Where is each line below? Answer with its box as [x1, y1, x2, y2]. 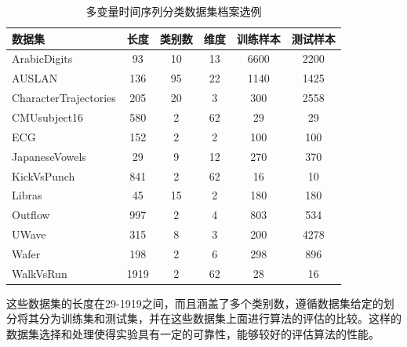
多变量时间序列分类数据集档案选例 [85, 3, 262, 19]
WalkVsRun [12, 265, 67, 281]
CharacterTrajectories [12, 89, 116, 106]
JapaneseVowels [12, 148, 86, 164]
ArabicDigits [12, 50, 73, 67]
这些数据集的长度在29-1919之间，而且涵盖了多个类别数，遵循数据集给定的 [6, 294, 383, 311]
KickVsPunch [12, 167, 75, 184]
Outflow [12, 206, 50, 223]
